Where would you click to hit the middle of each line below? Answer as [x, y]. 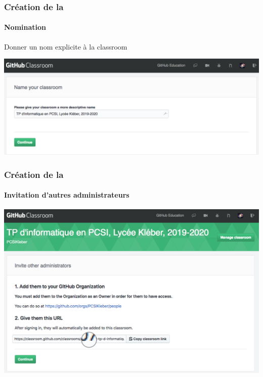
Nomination [25, 27]
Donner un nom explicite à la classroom [66, 46]
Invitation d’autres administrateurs [67, 195]
